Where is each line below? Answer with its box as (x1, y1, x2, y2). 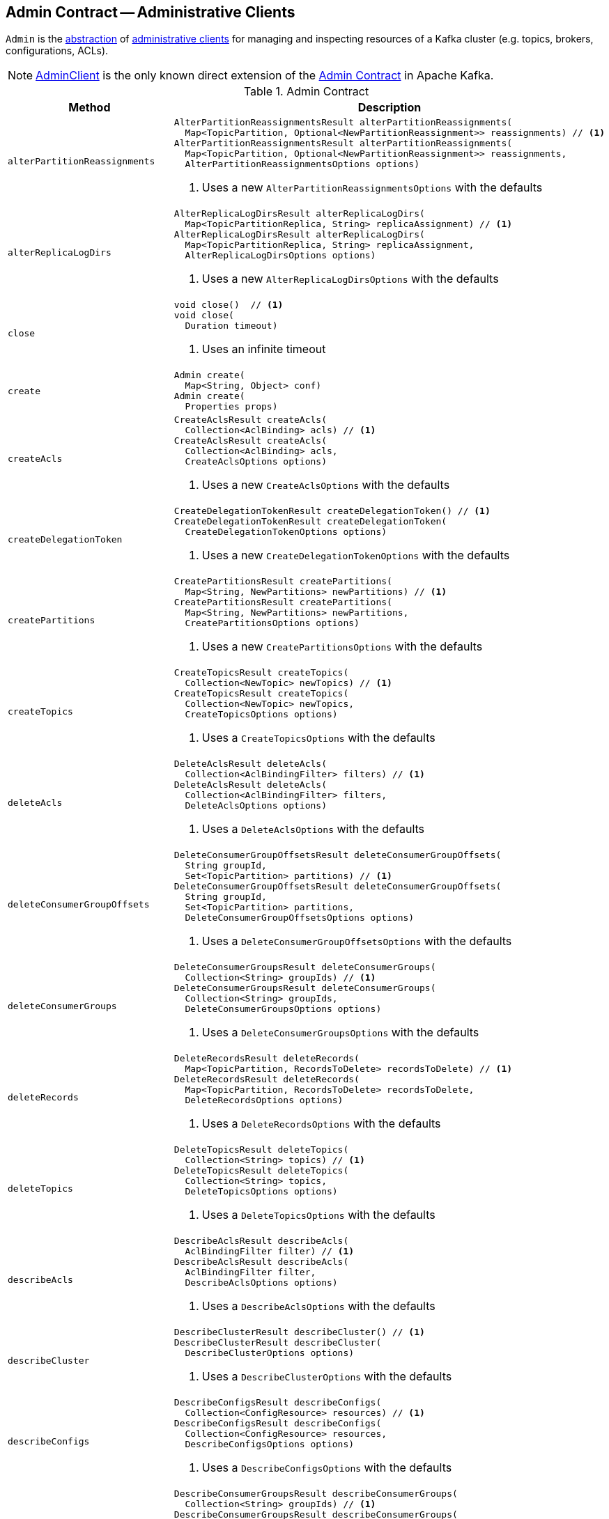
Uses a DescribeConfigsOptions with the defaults (201, 1460, 452, 1475)
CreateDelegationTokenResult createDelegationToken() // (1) (174, 506, 491, 517)
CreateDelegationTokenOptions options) (185, 527, 387, 538)
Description (357, 100, 422, 115)
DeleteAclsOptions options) (185, 800, 327, 811)
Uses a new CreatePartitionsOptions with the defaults (201, 639, 483, 654)
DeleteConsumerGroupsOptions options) (185, 1004, 382, 1015)
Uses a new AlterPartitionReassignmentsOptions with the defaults (201, 180, 543, 195)
